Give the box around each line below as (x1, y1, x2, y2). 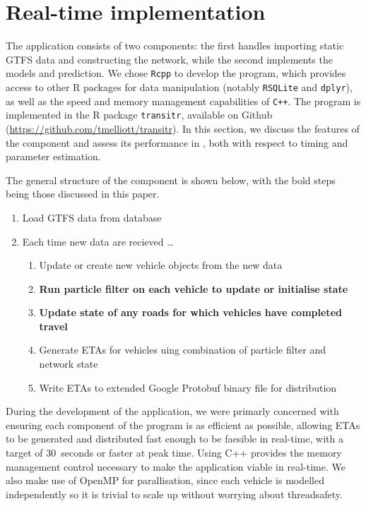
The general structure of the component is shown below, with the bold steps (6, 172, 336, 187)
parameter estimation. (6, 149, 101, 164)
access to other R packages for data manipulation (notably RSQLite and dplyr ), (6, 79, 353, 94)
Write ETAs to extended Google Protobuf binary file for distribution (39, 380, 337, 394)
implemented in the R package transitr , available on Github (6, 107, 273, 122)
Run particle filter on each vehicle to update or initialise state (39, 281, 348, 296)
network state (39, 356, 98, 371)
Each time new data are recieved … (22, 234, 174, 248)
